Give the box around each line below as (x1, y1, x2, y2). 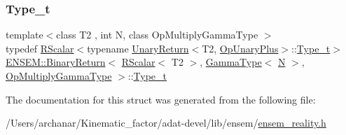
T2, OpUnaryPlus (202, 41, 279, 55)
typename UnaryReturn (87, 41, 189, 55)
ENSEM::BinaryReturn (6, 55, 106, 69)
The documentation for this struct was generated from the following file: (6, 92, 316, 106)
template (6, 27, 43, 42)
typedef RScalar (6, 41, 74, 55)
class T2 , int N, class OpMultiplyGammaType (56, 27, 258, 42)
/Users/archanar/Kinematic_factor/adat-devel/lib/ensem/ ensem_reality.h (6, 115, 326, 130)
